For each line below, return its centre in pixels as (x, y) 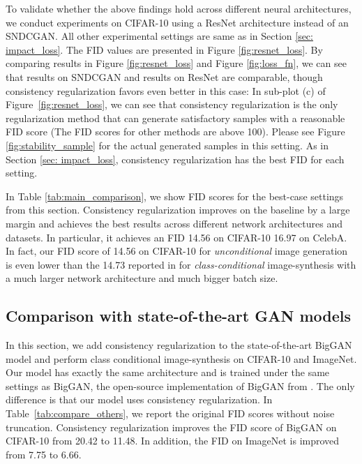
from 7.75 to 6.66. (44, 454)
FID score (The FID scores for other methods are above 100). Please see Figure (175, 132)
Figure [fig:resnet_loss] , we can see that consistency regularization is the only (172, 104)
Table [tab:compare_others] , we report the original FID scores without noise (170, 413)
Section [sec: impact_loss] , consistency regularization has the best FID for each (175, 159)
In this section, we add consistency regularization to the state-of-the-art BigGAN (179, 345)
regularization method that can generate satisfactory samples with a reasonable (175, 118)
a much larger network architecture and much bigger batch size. (142, 278)
